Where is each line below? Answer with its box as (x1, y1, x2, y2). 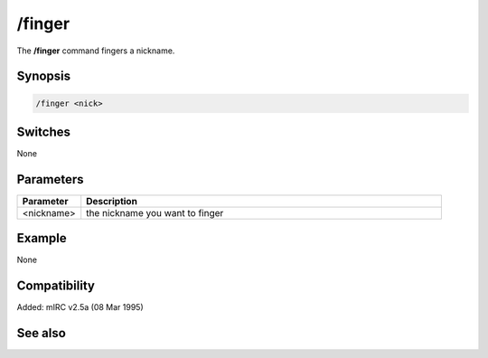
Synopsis (16, 69, 71, 84)
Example (16, 231, 67, 246)
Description (86, 194, 137, 207)
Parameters (16, 172, 84, 187)
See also (16, 325, 67, 341)
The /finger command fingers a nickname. (16, 45, 175, 56)
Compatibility (16, 278, 95, 294)
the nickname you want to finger (86, 206, 224, 219)
